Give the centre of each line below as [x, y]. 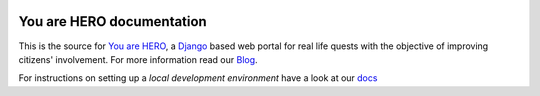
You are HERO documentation [112, 21]
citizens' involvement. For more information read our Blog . [138, 59]
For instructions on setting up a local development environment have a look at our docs [198, 78]
